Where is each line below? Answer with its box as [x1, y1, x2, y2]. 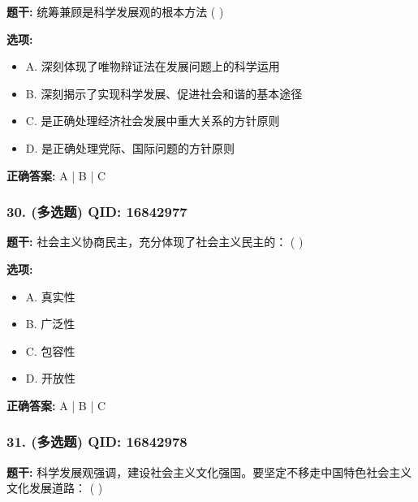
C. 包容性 [25, 342, 75, 359]
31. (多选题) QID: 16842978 [6, 431, 187, 452]
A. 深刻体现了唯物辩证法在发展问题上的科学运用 [25, 58, 280, 75]
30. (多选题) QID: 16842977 [6, 201, 187, 222]
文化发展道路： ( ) [6, 479, 103, 496]
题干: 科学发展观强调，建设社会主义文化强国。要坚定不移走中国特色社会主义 [6, 463, 412, 480]
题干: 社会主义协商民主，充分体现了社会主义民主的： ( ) [6, 233, 304, 250]
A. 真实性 [25, 288, 75, 305]
